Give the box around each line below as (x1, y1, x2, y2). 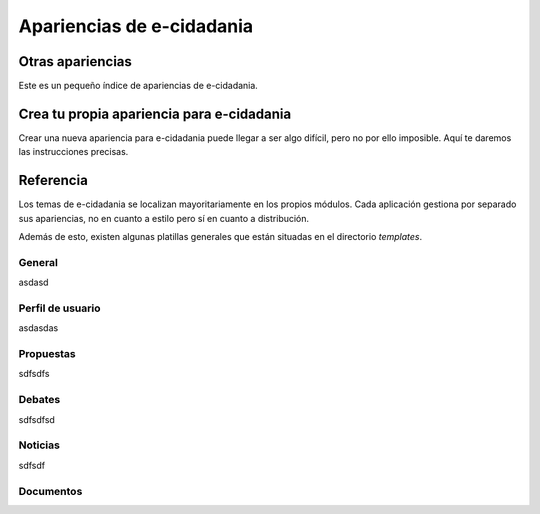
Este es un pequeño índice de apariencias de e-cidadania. (18, 80, 259, 92)
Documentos (18, 484, 83, 498)
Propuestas (18, 347, 77, 361)
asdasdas (18, 322, 59, 334)
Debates (18, 393, 61, 407)
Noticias (18, 438, 60, 452)
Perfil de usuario (18, 301, 101, 315)
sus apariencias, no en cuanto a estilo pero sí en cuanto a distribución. (18, 212, 310, 224)
